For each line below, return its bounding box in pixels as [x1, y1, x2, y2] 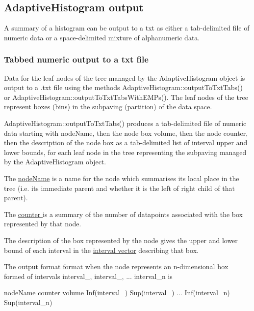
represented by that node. [4, 218, 81, 229]
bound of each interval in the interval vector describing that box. [4, 245, 199, 255]
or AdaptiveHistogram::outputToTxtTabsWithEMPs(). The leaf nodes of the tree [4, 92, 248, 102]
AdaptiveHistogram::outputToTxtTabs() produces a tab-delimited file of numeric [4, 118, 247, 128]
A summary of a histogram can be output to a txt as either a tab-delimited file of [4, 23, 250, 33]
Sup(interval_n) [4, 297, 52, 307]
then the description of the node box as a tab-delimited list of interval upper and [4, 137, 248, 148]
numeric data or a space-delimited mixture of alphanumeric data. [4, 32, 200, 42]
